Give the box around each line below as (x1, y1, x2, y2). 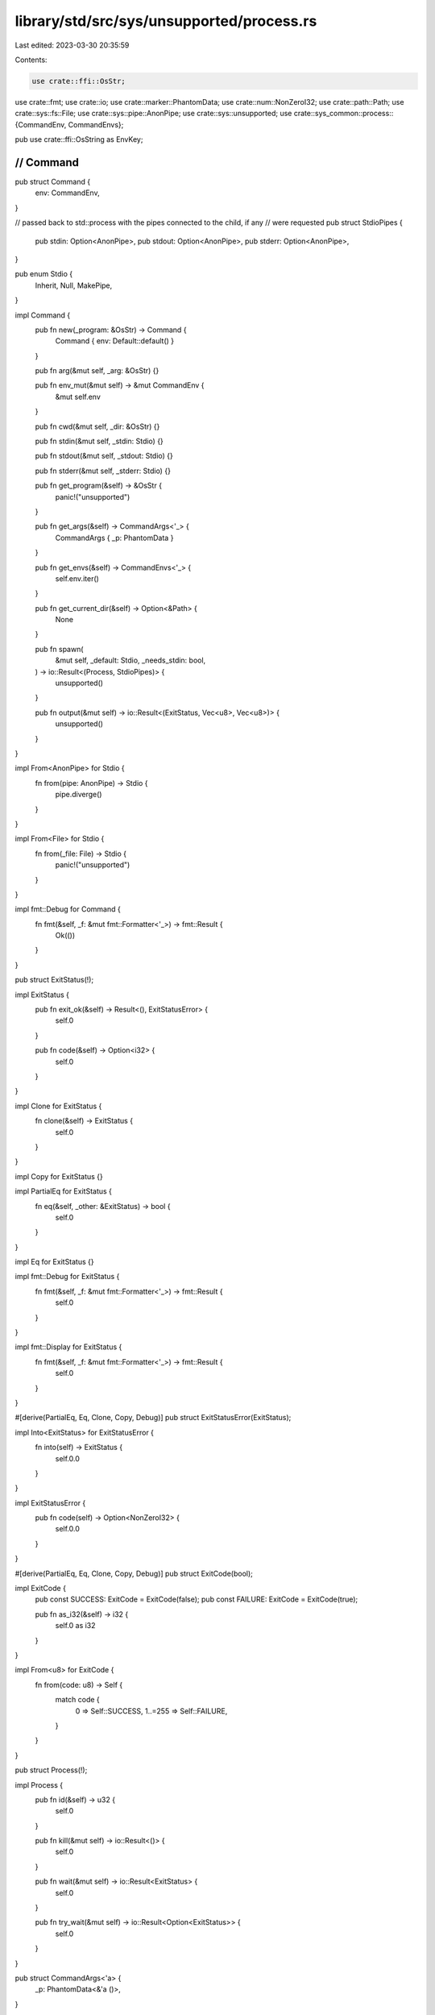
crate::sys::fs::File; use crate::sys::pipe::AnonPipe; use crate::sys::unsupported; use (14, 109, 292, 118)
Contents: (14, 55, 48, 64)
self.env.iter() (55, 573, 100, 584)
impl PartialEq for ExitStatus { (14, 1186, 113, 1196)
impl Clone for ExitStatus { (14, 1101, 102, 1111)
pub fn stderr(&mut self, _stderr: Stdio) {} (35, 466, 171, 476)
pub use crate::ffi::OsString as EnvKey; (14, 135, 143, 144)
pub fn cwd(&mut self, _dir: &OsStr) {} (35, 422, 160, 431)
